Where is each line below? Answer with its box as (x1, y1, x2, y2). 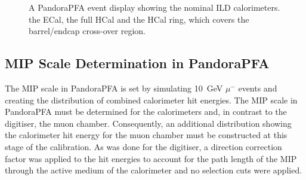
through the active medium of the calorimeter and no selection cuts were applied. (5, 164, 302, 176)
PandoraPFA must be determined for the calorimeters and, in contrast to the (5, 105, 287, 118)
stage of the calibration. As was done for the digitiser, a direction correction (5, 140, 282, 152)
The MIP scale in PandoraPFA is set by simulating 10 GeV (5, 81, 223, 94)
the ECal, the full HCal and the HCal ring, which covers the (29, 13, 249, 25)
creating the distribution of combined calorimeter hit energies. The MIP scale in (5, 93, 298, 106)
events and (238, 81, 277, 94)
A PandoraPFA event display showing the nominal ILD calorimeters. (29, 1, 280, 13)
